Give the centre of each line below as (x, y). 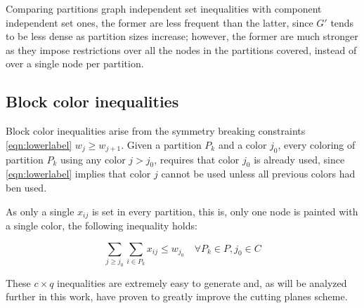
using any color (93, 159)
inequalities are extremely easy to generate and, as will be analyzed (202, 282)
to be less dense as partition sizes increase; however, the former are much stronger (182, 36)
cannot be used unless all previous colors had (258, 174)
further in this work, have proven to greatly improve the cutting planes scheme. (177, 296)
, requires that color (197, 159)
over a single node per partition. (75, 63)
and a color (242, 144)
